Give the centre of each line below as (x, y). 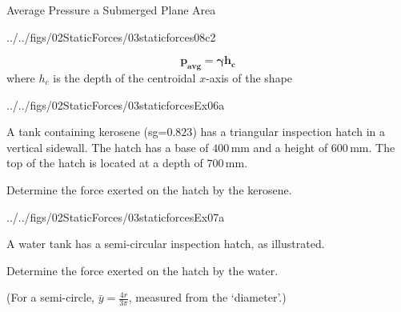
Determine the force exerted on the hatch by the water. (142, 270)
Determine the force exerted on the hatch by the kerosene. (149, 189)
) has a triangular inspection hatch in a (289, 132)
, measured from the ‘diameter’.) (207, 297)
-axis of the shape (249, 77)
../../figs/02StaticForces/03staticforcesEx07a (116, 216)
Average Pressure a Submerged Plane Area (111, 10)
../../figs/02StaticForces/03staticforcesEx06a (116, 104)
